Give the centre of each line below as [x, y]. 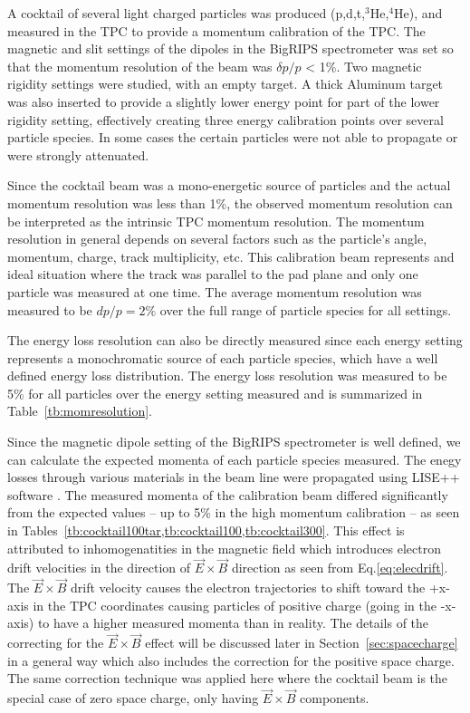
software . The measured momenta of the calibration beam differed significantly [228, 494]
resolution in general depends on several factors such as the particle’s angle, [217, 239]
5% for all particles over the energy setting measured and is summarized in [215, 393]
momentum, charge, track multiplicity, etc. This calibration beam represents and [231, 256]
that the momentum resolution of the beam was [140, 66]
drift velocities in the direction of [99, 568]
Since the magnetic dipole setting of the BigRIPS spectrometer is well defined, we [234, 442]
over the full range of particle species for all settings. [306, 309]
